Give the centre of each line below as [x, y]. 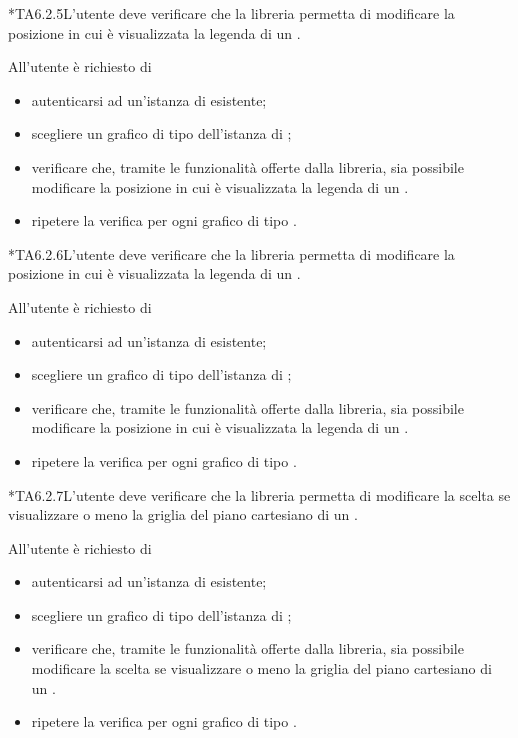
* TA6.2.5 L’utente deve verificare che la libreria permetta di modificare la [231, 13]
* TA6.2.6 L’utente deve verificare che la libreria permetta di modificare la [231, 253]
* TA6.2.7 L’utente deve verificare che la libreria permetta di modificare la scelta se [259, 494]
